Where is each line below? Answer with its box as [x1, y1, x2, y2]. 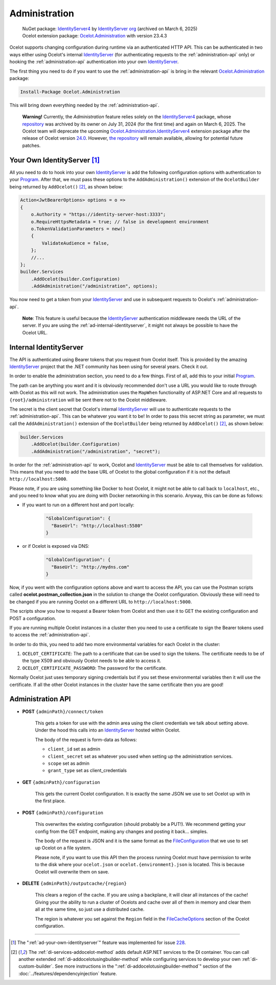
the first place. [35, 798, 66, 804]
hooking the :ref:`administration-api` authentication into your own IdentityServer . [9, 59, 179, 65]
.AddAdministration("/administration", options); [31, 283, 158, 289]
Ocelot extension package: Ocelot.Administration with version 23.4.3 [22, 32, 167, 38]
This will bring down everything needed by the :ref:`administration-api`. [9, 102, 159, 108]
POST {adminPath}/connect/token [22, 708, 103, 714]
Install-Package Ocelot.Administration [20, 89, 120, 95]
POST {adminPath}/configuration [22, 809, 103, 816]
